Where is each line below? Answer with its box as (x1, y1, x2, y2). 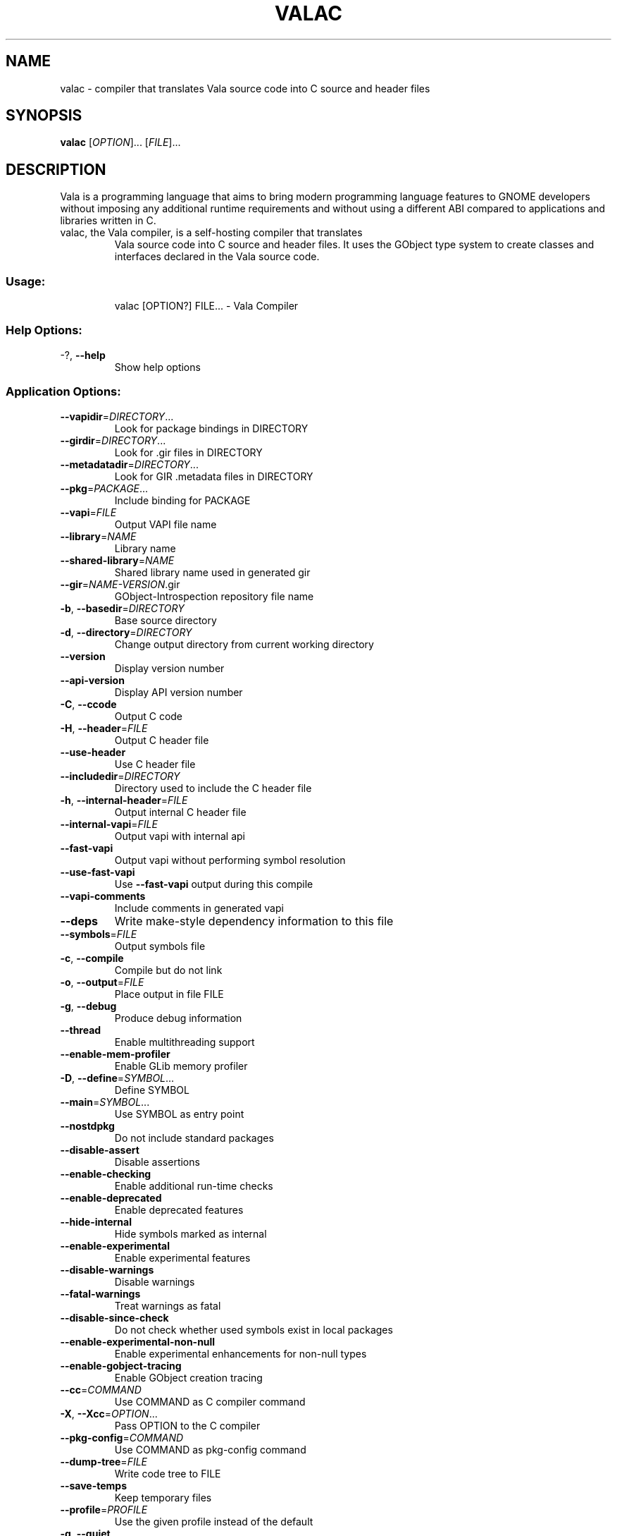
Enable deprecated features (114, 1203, 244, 1216)
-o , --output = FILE (60, 975, 144, 988)
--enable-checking (60, 1167, 151, 1180)
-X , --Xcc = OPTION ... (60, 1407, 158, 1420)
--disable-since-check (60, 1311, 169, 1324)
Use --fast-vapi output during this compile (114, 877, 313, 890)
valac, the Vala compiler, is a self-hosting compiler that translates (60, 226, 363, 239)
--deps (60, 913, 99, 928)
